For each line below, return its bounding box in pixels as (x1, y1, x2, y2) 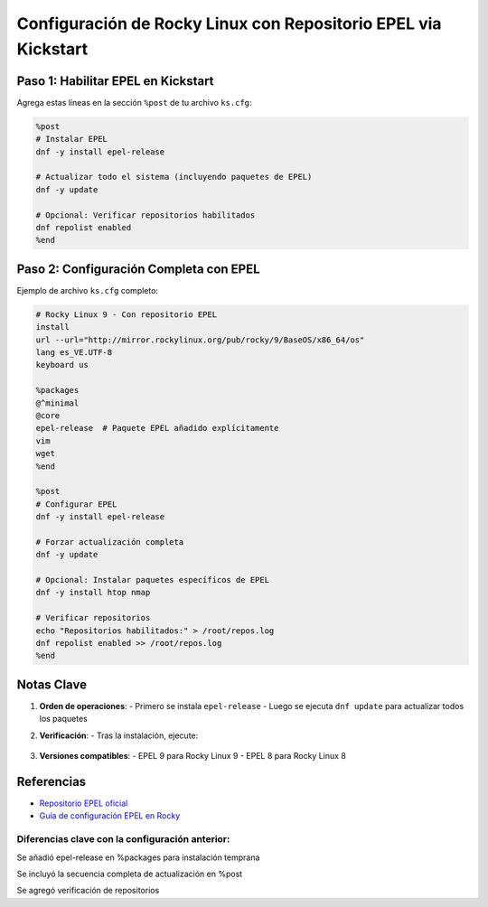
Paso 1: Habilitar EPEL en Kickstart (16, 73, 214, 89)
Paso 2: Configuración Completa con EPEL (16, 261, 261, 276)
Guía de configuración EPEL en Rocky (39, 810, 181, 821)
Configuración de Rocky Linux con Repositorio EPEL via (16, 14, 442, 33)
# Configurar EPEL (35, 499, 117, 510)
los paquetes (39, 714, 88, 725)
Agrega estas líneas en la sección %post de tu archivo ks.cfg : (16, 97, 252, 108)
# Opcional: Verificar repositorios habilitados (35, 210, 256, 220)
